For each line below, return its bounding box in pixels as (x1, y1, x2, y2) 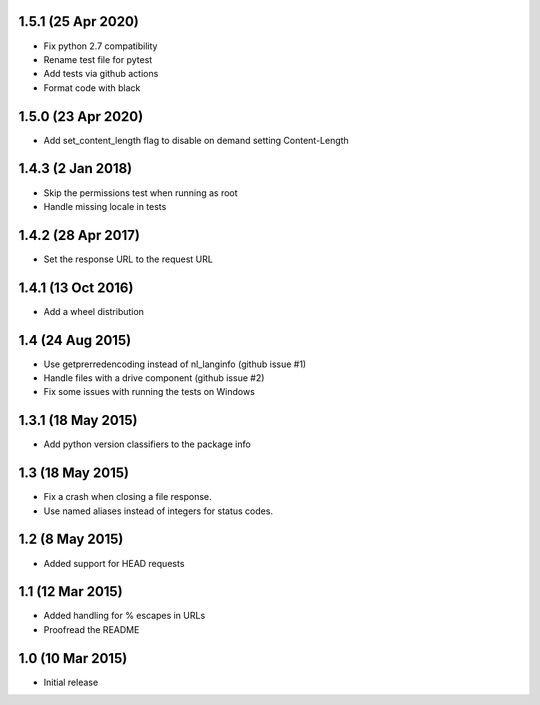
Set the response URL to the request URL (43, 253, 214, 265)
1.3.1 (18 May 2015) (18, 412, 138, 429)
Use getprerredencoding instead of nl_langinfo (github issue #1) (43, 358, 307, 370)
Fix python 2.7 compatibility (43, 40, 158, 52)
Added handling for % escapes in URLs (43, 610, 206, 622)
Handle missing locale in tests (43, 200, 167, 212)
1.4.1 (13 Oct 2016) (18, 279, 134, 296)
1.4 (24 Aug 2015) (18, 331, 132, 349)
